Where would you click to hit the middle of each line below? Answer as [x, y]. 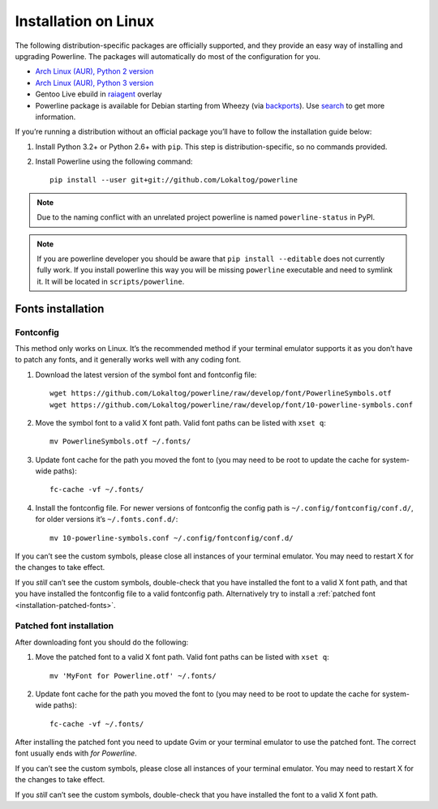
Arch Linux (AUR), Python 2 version [94, 71]
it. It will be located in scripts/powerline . [111, 281]
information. [56, 117]
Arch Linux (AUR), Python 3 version [94, 83]
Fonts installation [60, 308]
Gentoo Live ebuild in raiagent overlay [99, 94]
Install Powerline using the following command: [114, 161]
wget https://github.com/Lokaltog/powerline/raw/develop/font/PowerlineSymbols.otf [221, 394]
